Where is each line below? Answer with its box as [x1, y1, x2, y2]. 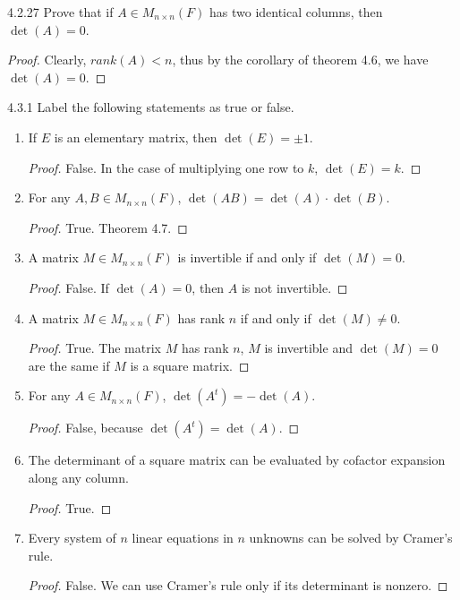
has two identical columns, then [209, 3, 383, 21]
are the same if [28, 356, 110, 374]
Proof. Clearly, [7, 50, 87, 69]
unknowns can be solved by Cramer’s [249, 528, 453, 547]
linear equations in [132, 528, 234, 547]
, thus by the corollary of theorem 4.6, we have [172, 50, 429, 69]
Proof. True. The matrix [28, 339, 161, 357]
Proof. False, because [28, 418, 143, 437]
